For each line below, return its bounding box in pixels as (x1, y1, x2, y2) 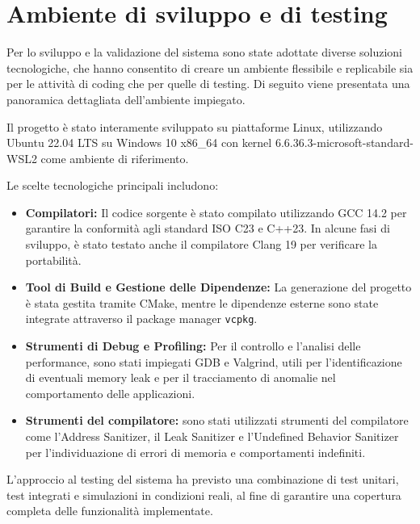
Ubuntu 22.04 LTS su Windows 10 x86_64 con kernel (6, 134, 272, 151)
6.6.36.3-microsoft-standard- (275, 134, 414, 151)
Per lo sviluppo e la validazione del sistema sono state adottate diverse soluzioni (6, 44, 402, 61)
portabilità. (25, 251, 82, 268)
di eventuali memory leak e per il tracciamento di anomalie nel (25, 369, 336, 386)
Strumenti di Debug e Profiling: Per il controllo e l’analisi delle (25, 337, 361, 354)
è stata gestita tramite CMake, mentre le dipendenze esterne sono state (25, 294, 379, 311)
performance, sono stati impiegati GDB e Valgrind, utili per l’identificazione (25, 353, 402, 370)
